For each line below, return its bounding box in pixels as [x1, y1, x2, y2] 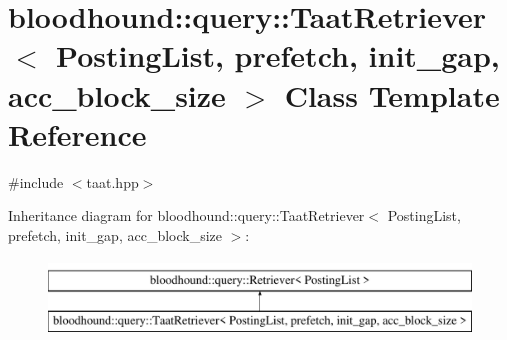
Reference [8, 113, 147, 154]
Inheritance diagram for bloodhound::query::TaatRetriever [8, 205, 365, 226]
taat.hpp [86, 171, 139, 192]
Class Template [284, 74, 500, 115]
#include [8, 171, 64, 192]
